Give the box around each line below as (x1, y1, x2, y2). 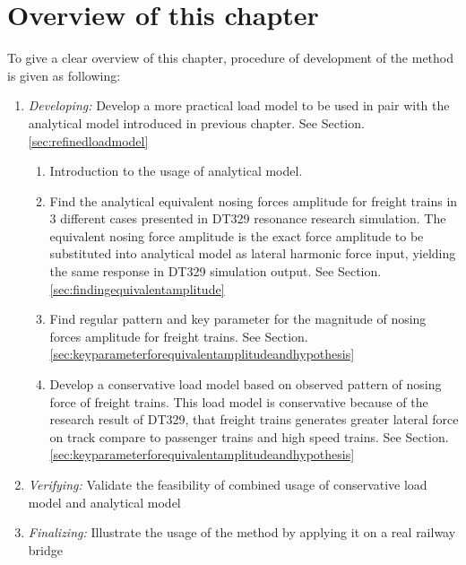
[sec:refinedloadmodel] (28, 131, 149, 150)
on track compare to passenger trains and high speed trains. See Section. (49, 427, 449, 446)
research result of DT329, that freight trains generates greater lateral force (49, 410, 459, 429)
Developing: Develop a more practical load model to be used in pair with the (28, 96, 450, 115)
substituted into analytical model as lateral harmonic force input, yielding (49, 244, 456, 263)
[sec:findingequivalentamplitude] (49, 279, 225, 298)
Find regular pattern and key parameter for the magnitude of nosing (49, 309, 427, 328)
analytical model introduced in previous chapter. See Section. (28, 113, 365, 132)
